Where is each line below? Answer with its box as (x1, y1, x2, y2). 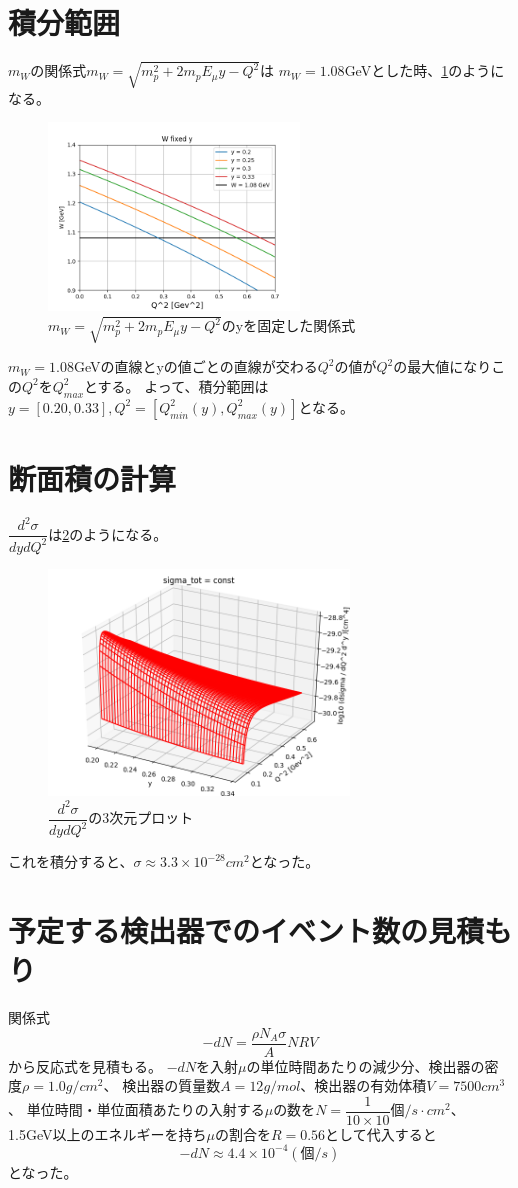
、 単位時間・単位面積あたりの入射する (8, 1099, 265, 1120)
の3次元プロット (88, 807, 194, 828)
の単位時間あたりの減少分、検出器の (246, 1055, 485, 1076)
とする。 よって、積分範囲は (84, 375, 269, 396)
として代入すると (325, 1123, 437, 1144)
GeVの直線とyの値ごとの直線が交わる (73, 356, 318, 377)
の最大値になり (393, 356, 492, 377)
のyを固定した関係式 (221, 315, 356, 336)
